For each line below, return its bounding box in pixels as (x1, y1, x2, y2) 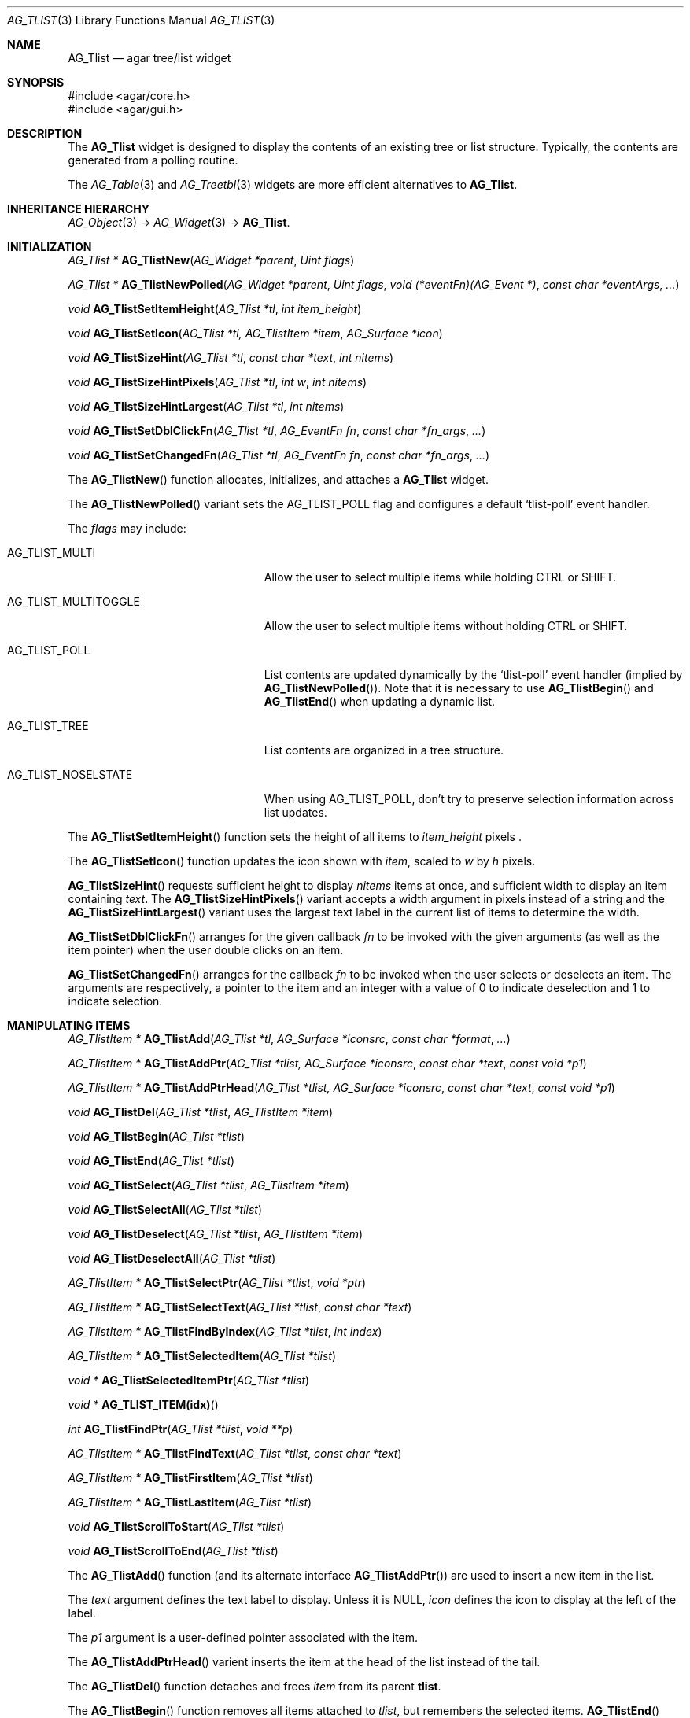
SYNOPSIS (7, 76, 65, 89)
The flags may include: (68, 522, 186, 535)
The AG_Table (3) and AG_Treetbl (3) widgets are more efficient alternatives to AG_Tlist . (68, 178, 518, 191)
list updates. (264, 806, 327, 819)
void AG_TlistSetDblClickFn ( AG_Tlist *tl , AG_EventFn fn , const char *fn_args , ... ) (68, 424, 486, 437)
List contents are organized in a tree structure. (264, 743, 504, 757)
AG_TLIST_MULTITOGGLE (7, 595, 140, 608)
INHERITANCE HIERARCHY (7, 202, 149, 216)
